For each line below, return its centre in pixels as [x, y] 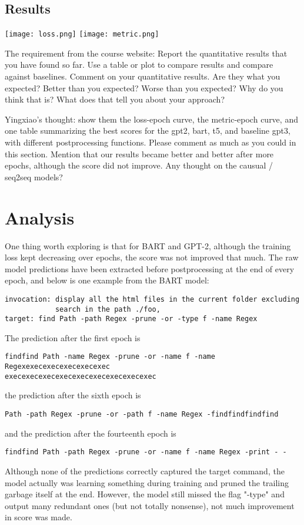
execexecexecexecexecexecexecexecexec [81, 376]
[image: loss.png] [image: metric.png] [82, 34]
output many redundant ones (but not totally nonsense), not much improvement [150, 505]
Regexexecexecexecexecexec [57, 367]
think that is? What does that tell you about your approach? [115, 99]
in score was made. [39, 517]
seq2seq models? [34, 176]
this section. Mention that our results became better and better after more [139, 153]
